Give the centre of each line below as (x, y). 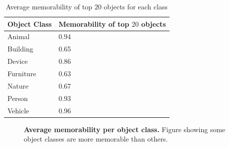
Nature (18, 85)
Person (18, 98)
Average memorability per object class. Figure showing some (125, 129)
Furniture (22, 73)
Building (20, 49)
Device (18, 61)
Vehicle (18, 110)
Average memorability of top (49, 6)
